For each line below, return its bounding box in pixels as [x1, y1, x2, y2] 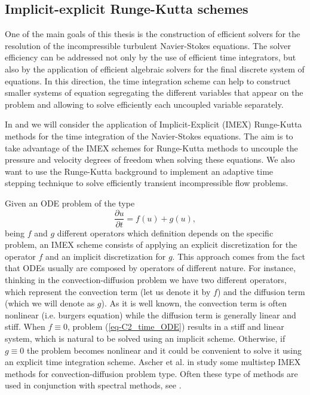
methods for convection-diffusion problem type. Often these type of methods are [5, 367, 298, 379]
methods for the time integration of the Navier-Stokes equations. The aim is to [5, 129, 293, 142]
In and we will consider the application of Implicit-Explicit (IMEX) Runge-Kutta [5, 118, 302, 130]
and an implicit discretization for [45, 250, 166, 262]
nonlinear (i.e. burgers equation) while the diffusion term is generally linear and [5, 308, 296, 321]
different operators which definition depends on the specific [57, 226, 274, 239]
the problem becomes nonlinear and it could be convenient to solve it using [27, 344, 302, 356]
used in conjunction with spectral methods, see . [5, 379, 182, 391]
